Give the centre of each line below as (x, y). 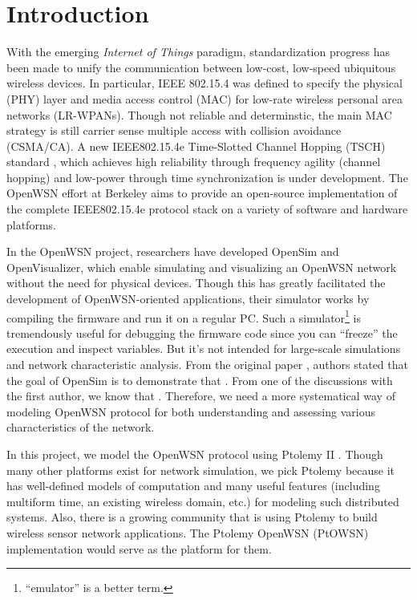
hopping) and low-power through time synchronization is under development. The (207, 177)
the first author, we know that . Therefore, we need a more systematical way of (201, 396)
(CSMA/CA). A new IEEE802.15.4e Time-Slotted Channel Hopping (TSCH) (196, 146)
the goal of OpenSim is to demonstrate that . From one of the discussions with (200, 380)
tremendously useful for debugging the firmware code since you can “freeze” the (202, 332)
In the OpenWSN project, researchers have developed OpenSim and (173, 251)
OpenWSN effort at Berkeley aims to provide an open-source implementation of (202, 193)
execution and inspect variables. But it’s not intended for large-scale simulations (204, 349)
